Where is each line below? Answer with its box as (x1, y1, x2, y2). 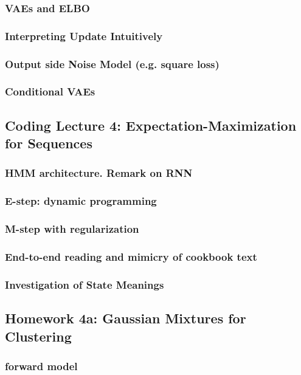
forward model (5, 358, 78, 373)
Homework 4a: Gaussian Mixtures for (5, 309, 246, 328)
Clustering (5, 326, 72, 345)
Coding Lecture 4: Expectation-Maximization (5, 115, 297, 134)
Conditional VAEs (5, 84, 95, 99)
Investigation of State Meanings (5, 277, 164, 292)
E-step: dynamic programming (5, 193, 157, 208)
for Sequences (5, 134, 92, 153)
